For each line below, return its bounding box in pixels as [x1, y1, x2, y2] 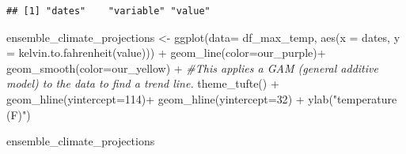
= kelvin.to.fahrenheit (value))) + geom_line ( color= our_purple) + [6, 44, 326, 61]
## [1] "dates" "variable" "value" [6, 6, 211, 17]
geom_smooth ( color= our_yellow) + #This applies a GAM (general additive [6, 59, 378, 76]
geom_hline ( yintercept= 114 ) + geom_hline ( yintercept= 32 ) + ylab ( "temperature [6, 90, 397, 107]
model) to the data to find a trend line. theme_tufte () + [6, 75, 279, 92]
